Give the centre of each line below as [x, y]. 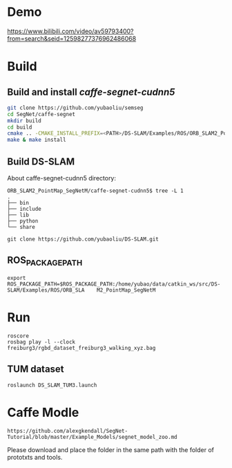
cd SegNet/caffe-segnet [41, 114]
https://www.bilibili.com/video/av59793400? [70, 31]
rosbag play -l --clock [41, 342]
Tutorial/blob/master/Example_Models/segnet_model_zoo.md [92, 437]
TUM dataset [36, 369]
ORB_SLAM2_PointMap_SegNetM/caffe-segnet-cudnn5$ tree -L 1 [96, 191]
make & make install [37, 140]
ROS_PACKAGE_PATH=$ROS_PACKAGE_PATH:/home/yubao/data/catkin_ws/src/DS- [114, 284]
